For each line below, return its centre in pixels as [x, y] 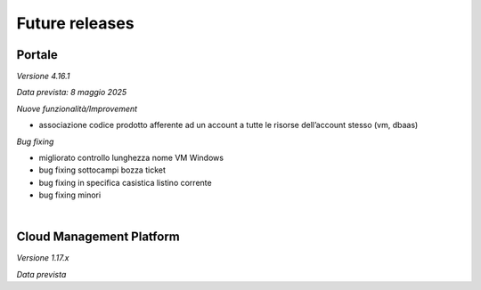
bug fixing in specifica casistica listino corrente [126, 182]
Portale [37, 55]
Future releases [75, 23]
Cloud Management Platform [98, 237]
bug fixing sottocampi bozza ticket [102, 170]
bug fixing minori [70, 195]
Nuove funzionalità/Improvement [77, 109]
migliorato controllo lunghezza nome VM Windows [131, 158]
